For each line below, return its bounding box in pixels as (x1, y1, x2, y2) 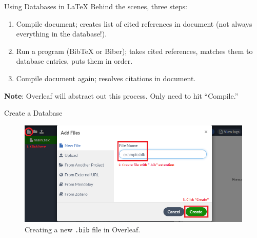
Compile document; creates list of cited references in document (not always (16, 18, 252, 29)
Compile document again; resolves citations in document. (16, 72, 196, 83)
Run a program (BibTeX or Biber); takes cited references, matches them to (16, 45, 253, 56)
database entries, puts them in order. (16, 56, 133, 66)
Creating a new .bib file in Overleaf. (25, 224, 141, 234)
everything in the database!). (16, 28, 107, 39)
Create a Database (4, 107, 63, 118)
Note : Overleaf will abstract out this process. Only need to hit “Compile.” (4, 90, 239, 101)
